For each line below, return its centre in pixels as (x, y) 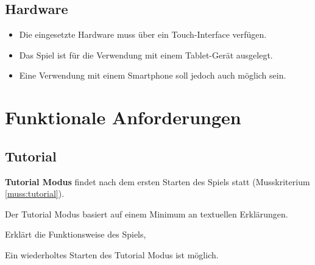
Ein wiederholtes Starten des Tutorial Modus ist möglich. (112, 254)
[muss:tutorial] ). (35, 193)
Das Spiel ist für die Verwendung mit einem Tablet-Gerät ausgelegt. (146, 55)
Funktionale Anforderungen (123, 117)
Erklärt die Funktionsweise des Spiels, (76, 234)
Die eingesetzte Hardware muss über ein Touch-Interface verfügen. (143, 34)
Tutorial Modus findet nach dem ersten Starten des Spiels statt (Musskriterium (157, 181)
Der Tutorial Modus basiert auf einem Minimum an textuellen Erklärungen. (147, 214)
